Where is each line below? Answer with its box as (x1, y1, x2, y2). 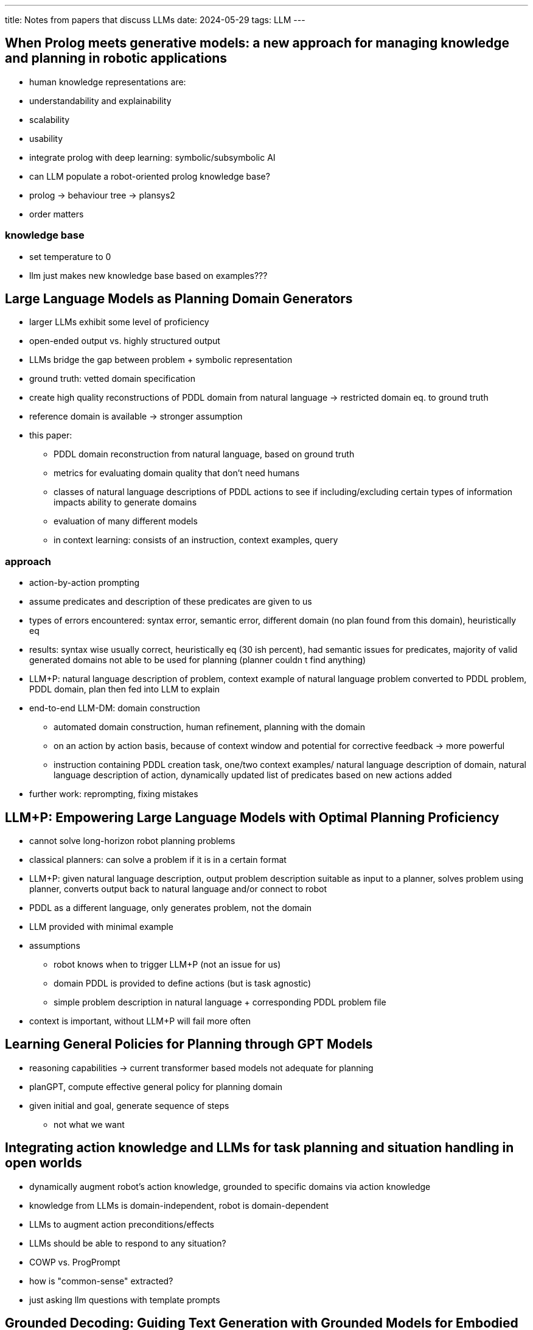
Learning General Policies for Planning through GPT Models (5, 1036, 373, 1052)
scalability (29, 114, 70, 125)
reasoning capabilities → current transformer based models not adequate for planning (29, 1062, 374, 1073)
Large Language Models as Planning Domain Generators (5, 291, 353, 307)
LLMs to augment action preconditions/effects (29, 1219, 214, 1230)
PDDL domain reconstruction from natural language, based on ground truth (54, 449, 355, 460)
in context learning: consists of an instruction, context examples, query (54, 535, 338, 546)
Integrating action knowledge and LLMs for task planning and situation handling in (5, 1140, 514, 1156)
